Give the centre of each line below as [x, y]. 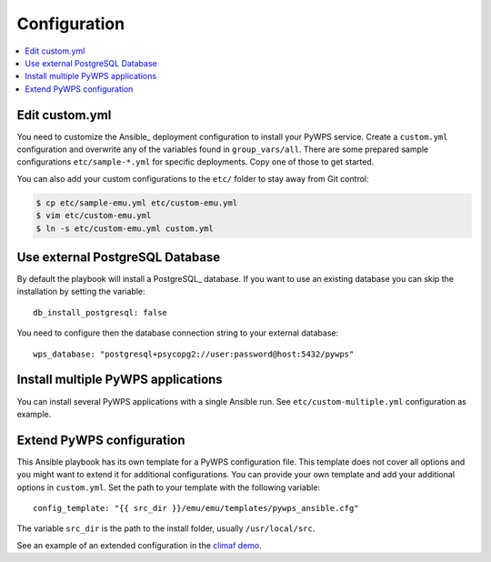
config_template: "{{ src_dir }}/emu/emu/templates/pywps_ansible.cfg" [196, 508]
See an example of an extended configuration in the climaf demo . [140, 545]
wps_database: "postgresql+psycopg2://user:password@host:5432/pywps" [194, 354]
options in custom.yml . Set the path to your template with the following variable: [169, 487]
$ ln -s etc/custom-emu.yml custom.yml [125, 228]
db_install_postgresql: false [100, 312]
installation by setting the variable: [81, 292]
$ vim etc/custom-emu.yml [94, 216]
